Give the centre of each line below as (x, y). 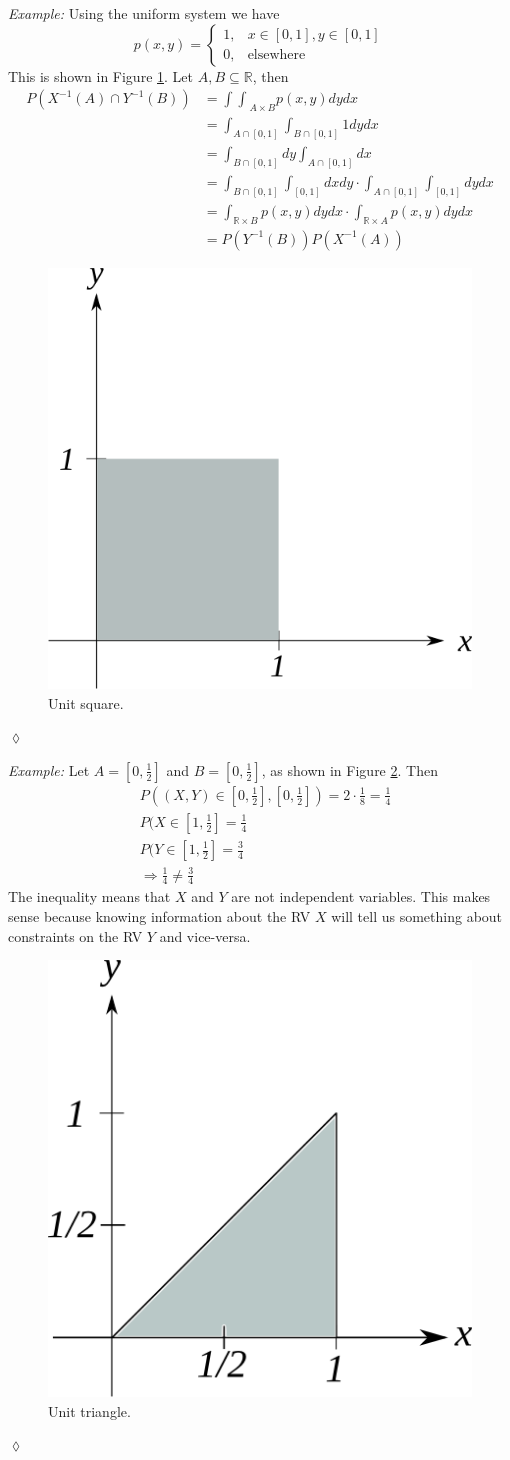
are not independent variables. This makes (361, 896)
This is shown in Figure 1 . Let (100, 75)
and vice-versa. (205, 935)
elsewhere (276, 55)
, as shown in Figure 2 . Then (349, 769)
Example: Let (49, 769)
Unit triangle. (89, 1410)
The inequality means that (89, 896)
